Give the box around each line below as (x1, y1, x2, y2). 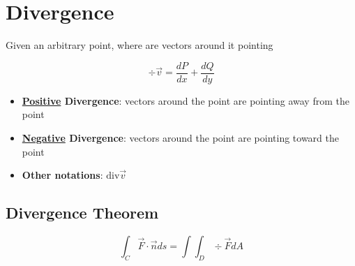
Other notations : (22, 168, 103, 182)
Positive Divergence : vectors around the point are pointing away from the (22, 93, 349, 108)
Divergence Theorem (6, 202, 159, 223)
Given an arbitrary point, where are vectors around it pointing (6, 38, 273, 52)
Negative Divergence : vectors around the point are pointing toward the (22, 130, 340, 145)
